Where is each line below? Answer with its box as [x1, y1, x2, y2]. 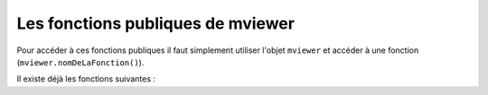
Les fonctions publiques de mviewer [16, 13, 296, 33]
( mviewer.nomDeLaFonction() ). [16, 56, 145, 67]
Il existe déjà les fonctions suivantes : [16, 73, 156, 84]
